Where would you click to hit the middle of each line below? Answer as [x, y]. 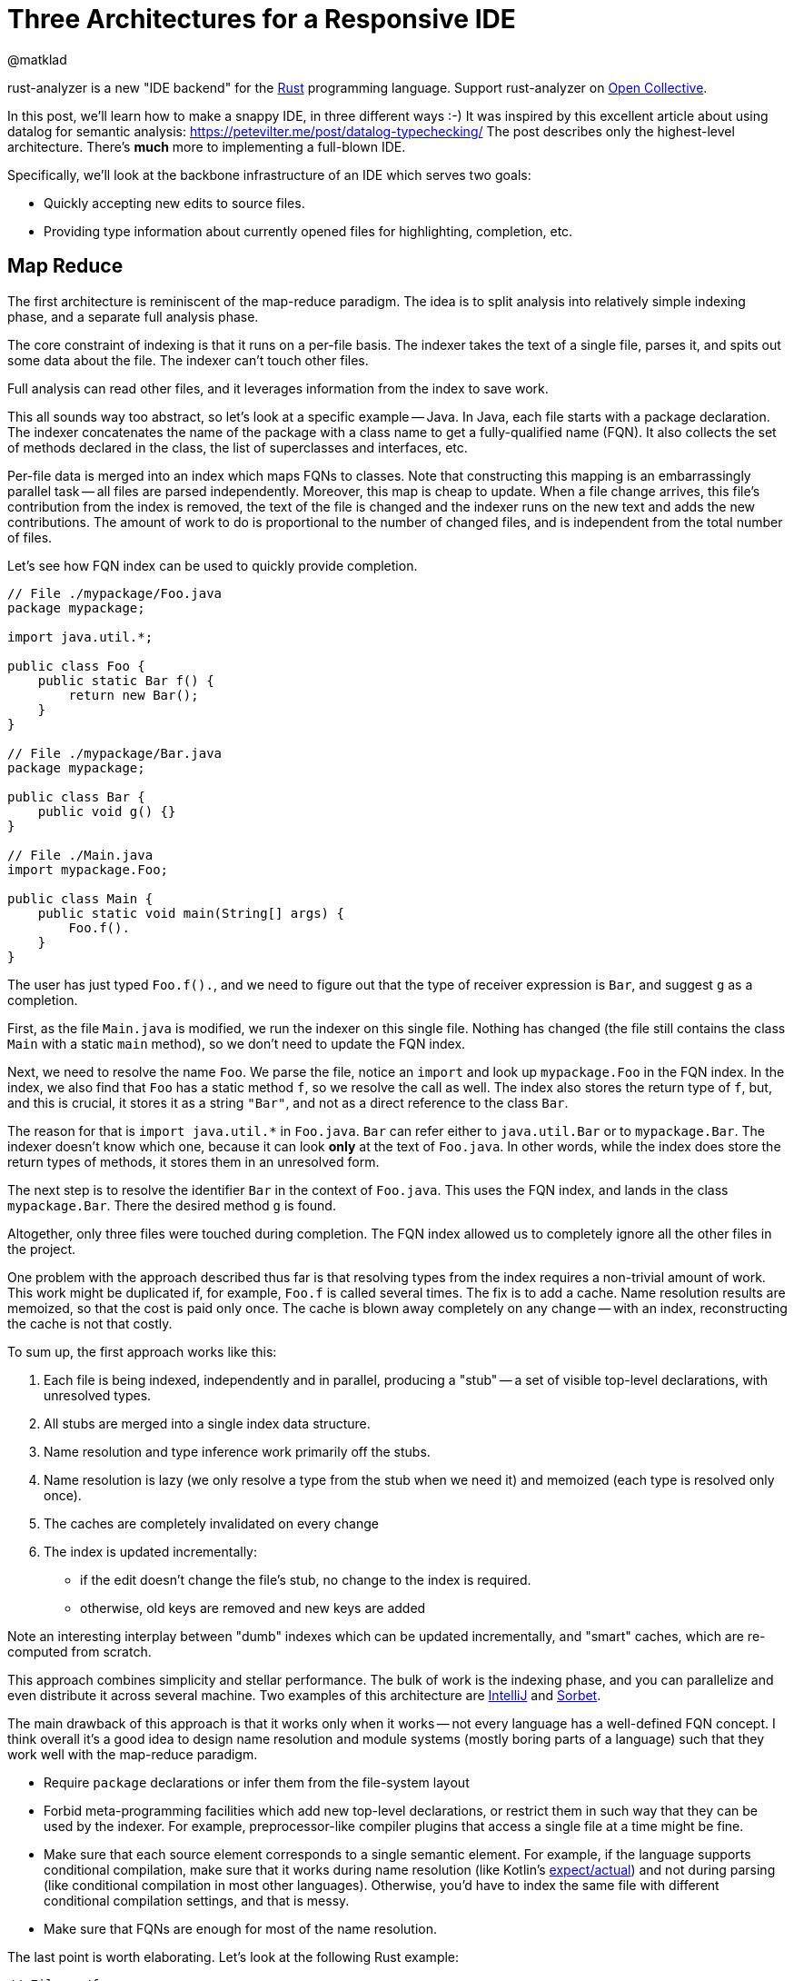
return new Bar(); [134, 695]
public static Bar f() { [126, 680]
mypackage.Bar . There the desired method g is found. [172, 1205]
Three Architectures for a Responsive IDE [262, 19]
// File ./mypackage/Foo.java [115, 593]
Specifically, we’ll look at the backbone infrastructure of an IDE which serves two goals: [269, 174]
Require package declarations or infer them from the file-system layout [257, 1782]
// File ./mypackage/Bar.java [115, 753]
